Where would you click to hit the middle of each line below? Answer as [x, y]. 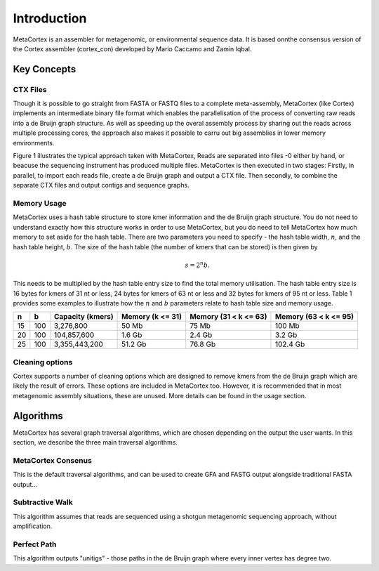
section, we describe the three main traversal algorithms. [95, 442]
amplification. [33, 526]
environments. [34, 143]
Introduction [50, 18]
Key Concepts [45, 69]
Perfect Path [35, 544]
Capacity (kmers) [84, 317]
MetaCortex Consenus [53, 460]
